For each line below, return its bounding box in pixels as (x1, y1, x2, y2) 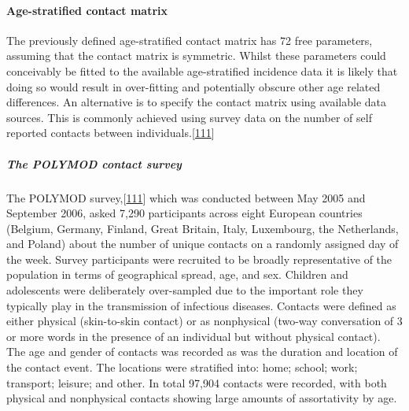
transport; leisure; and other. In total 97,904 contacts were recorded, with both (6, 374, 387, 391)
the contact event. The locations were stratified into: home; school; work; (6, 359, 358, 376)
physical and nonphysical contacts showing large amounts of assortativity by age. (6, 390, 397, 406)
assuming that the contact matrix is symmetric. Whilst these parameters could (6, 47, 386, 64)
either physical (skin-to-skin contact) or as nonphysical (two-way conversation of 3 (6, 313, 403, 329)
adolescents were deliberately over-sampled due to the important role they (6, 282, 363, 298)
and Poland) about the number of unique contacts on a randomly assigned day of (6, 235, 399, 252)
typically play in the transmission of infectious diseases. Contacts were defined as (6, 297, 396, 313)
